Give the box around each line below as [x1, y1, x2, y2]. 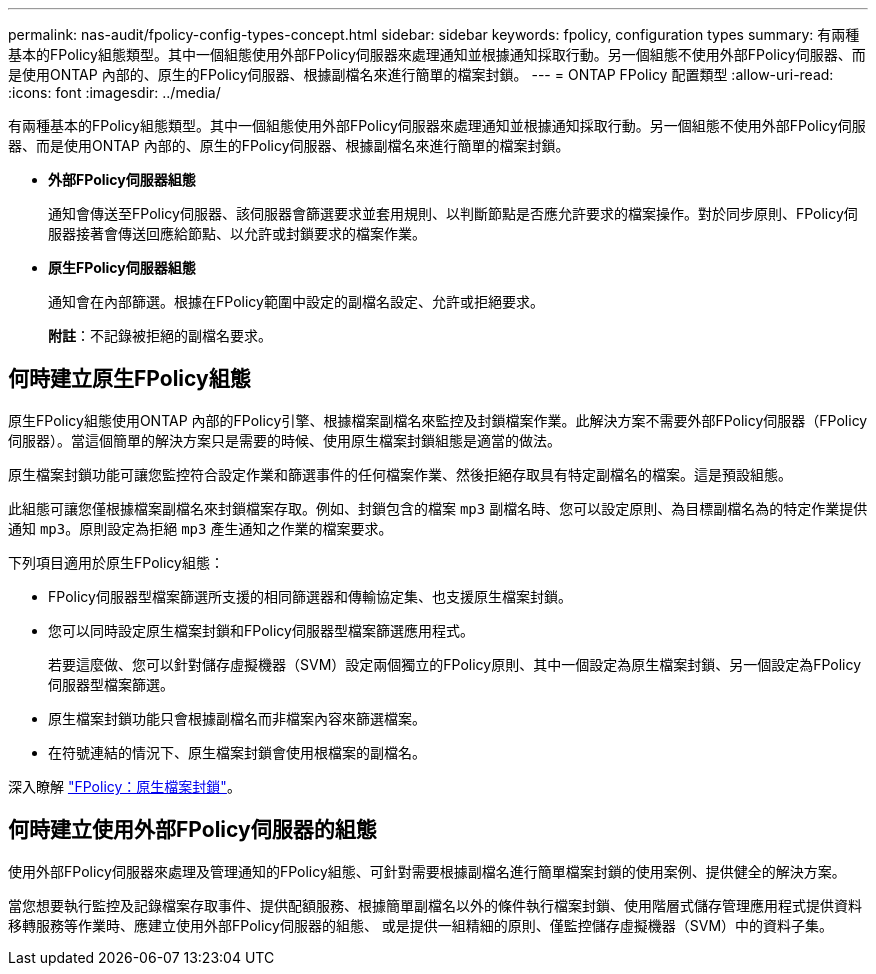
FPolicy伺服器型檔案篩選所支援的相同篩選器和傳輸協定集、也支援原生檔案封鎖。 [48, 587, 572, 605]
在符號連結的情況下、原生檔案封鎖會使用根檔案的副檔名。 [48, 743, 426, 761]
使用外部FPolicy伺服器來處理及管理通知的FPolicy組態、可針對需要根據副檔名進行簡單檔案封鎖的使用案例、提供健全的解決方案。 [8, 862, 846, 880]
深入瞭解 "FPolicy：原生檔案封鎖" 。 [8, 777, 241, 795]
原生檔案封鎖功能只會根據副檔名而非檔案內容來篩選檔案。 [48, 709, 426, 727]
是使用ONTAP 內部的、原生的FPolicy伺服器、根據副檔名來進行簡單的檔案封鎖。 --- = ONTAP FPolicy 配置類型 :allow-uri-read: [8, 66, 834, 83]
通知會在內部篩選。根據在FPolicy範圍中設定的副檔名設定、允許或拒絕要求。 [48, 293, 544, 310]
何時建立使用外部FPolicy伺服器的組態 [8, 817, 377, 843]
